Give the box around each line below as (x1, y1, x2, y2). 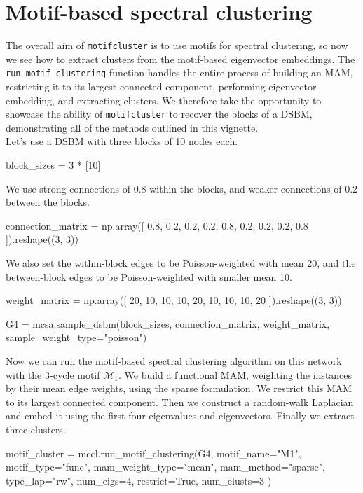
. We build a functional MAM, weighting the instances (118, 367, 352, 382)
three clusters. (6, 422, 66, 436)
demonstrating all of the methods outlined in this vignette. (6, 120, 259, 134)
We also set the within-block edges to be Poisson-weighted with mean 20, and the (6, 256, 356, 270)
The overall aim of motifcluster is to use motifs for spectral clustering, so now (6, 38, 348, 53)
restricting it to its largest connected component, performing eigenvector (6, 79, 317, 94)
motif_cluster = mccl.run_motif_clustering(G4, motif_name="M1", (6, 445, 301, 460)
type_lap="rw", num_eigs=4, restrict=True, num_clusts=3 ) (6, 473, 272, 487)
